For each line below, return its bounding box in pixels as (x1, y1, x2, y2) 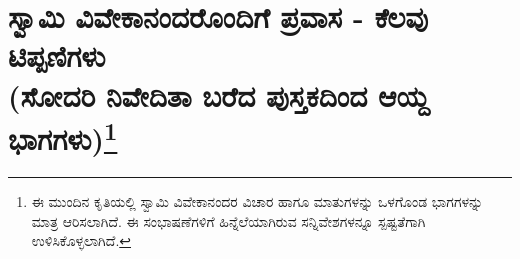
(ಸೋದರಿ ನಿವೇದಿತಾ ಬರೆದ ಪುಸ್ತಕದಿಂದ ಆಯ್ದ (8, 74, 429, 115)
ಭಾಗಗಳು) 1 (8, 113, 118, 159)
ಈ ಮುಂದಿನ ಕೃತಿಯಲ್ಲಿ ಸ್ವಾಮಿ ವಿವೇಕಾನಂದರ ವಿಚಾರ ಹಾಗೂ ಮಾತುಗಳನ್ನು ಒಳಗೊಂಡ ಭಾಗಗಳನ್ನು (31, 191, 484, 212)
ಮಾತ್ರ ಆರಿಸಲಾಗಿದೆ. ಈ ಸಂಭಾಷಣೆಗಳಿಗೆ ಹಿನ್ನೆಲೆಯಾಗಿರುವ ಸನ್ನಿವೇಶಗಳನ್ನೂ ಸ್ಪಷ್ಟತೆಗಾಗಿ (31, 210, 426, 231)
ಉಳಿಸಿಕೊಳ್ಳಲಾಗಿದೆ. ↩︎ (31, 230, 132, 251)
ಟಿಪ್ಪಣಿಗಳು (8, 35, 106, 76)
